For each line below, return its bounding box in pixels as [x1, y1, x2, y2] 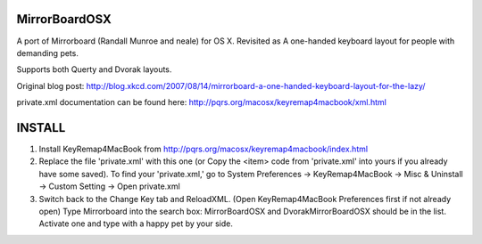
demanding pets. [16, 47, 79, 58]
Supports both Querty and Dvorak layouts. [16, 64, 172, 75]
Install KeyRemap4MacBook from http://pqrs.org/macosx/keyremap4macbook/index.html [38, 143, 369, 154]
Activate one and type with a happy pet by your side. [38, 218, 234, 229]
